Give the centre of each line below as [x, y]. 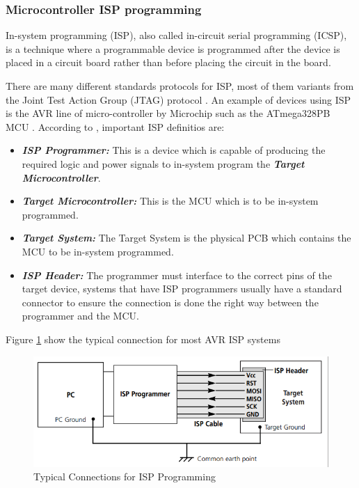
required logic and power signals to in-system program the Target [163, 163]
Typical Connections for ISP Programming [125, 477]
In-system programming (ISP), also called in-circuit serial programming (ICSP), [176, 35]
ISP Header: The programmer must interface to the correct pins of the [177, 275]
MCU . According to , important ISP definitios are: [115, 126]
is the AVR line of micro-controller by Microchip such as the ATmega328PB [168, 113]
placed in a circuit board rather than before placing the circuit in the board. [168, 62]
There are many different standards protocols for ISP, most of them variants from [180, 86]
